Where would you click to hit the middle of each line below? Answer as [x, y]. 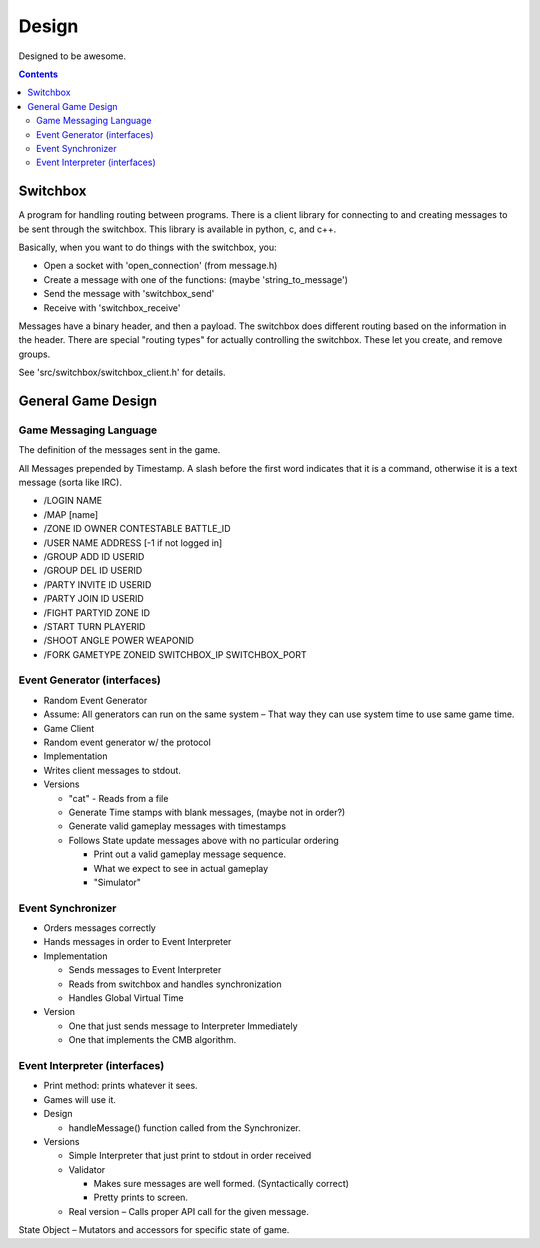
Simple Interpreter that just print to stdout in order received [190, 1156]
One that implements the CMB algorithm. [152, 1040]
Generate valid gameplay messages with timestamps [177, 826]
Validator [87, 1169]
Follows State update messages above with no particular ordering [203, 840]
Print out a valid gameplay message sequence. [190, 854]
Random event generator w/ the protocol [127, 742]
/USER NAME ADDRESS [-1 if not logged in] [133, 542]
